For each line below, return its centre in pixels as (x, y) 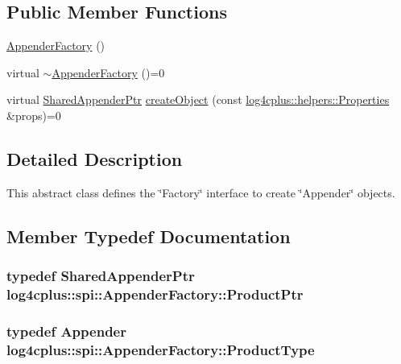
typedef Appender (66, 331)
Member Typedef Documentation (149, 236)
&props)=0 (34, 115)
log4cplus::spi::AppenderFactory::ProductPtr (155, 294)
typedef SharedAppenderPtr (101, 276)
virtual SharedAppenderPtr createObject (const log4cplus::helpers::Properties (198, 99)
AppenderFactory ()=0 (108, 72)
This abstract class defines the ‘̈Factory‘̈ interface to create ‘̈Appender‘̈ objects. (201, 192)
